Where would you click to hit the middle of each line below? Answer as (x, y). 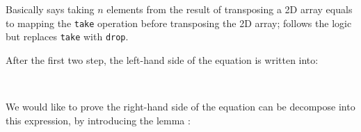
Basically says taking (50, 9)
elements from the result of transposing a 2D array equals (230, 9)
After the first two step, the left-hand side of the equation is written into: (162, 59)
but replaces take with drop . (67, 36)
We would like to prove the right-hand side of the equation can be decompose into (180, 107)
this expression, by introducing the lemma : (98, 120)
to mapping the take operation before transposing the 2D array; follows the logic (179, 23)
